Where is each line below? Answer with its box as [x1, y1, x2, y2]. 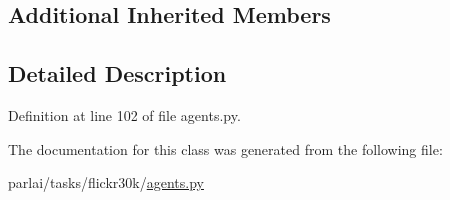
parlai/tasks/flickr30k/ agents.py [8, 172, 204, 193]
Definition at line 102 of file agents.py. [8, 104, 241, 125]
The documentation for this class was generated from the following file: [8, 138, 443, 159]
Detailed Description [8, 58, 227, 89]
